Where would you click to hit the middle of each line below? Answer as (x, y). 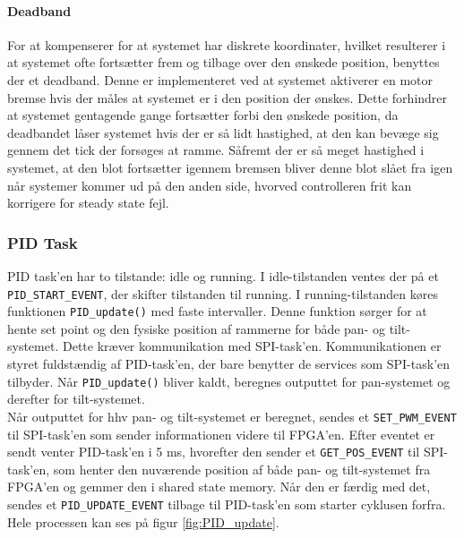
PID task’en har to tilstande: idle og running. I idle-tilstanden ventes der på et (223, 275)
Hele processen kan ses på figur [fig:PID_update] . (143, 521)
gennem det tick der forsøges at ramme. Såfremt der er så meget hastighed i (216, 150)
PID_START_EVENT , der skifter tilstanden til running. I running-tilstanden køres (223, 293)
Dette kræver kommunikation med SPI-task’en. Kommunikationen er (252, 346)
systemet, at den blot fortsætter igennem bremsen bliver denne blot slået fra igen (230, 167)
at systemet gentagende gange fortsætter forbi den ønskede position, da (203, 115)
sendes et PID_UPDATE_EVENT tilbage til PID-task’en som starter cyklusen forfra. (227, 504)
